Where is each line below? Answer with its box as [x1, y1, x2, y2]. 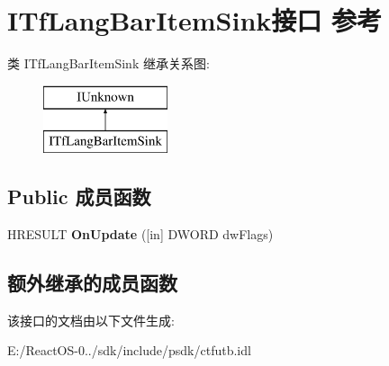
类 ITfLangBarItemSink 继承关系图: [7, 54, 210, 73]
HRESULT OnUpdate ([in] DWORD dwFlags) [7, 225, 274, 244]
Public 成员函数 [7, 183, 151, 210]
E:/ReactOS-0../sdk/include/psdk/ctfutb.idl [7, 341, 251, 360]
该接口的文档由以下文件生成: [7, 310, 175, 329]
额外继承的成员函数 [7, 269, 177, 297]
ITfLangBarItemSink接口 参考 [7, 2, 383, 39]
